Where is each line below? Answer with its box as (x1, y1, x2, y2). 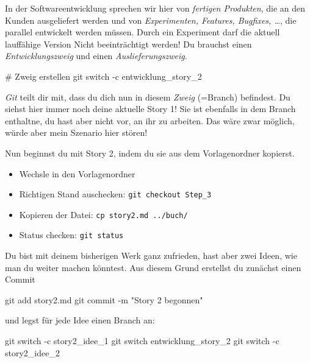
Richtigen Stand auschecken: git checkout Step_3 (19, 188, 212, 200)
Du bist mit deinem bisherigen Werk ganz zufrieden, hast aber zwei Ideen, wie (5, 249, 297, 262)
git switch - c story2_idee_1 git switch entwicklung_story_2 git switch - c (5, 334, 279, 347)
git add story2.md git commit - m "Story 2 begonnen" (5, 293, 203, 306)
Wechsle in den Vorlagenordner (19, 167, 135, 180)
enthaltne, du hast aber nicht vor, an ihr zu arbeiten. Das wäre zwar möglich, (5, 114, 295, 127)
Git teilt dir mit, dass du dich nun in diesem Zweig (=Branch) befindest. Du (5, 90, 290, 103)
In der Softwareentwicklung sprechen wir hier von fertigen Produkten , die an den (5, 2, 305, 14)
